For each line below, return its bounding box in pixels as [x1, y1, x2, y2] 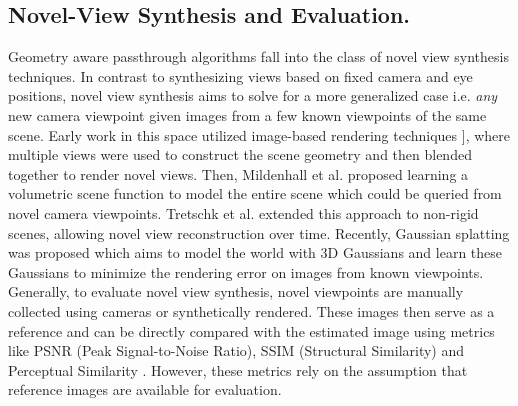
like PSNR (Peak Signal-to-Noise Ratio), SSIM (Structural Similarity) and [8, 340, 465, 361]
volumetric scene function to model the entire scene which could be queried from [8, 183, 502, 204]
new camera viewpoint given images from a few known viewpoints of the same [8, 104, 487, 125]
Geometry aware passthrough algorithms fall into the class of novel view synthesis [8, 46, 509, 67]
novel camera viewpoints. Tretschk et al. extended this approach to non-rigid [8, 202, 479, 223]
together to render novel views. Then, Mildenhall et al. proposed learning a [8, 163, 469, 184]
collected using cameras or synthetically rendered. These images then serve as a [8, 300, 495, 321]
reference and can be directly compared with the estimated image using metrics [8, 320, 495, 341]
